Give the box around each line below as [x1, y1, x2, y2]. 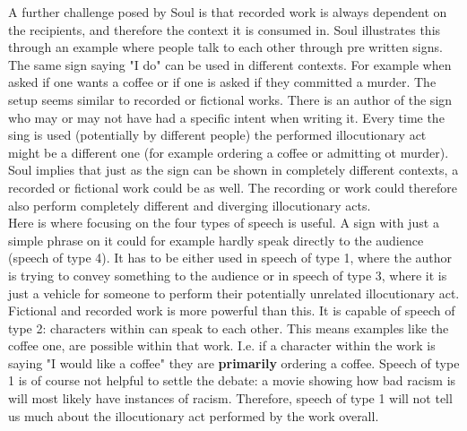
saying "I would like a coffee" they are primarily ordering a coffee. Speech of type [8, 353, 460, 372]
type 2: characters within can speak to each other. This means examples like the [8, 318, 449, 337]
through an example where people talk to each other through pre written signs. [8, 38, 443, 56]
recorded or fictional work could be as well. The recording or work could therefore [8, 177, 457, 196]
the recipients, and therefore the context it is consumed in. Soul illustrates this [8, 20, 441, 39]
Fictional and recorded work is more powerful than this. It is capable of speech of [8, 301, 455, 320]
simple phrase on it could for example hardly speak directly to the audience [8, 230, 424, 249]
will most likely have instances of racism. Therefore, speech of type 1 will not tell [8, 389, 453, 408]
